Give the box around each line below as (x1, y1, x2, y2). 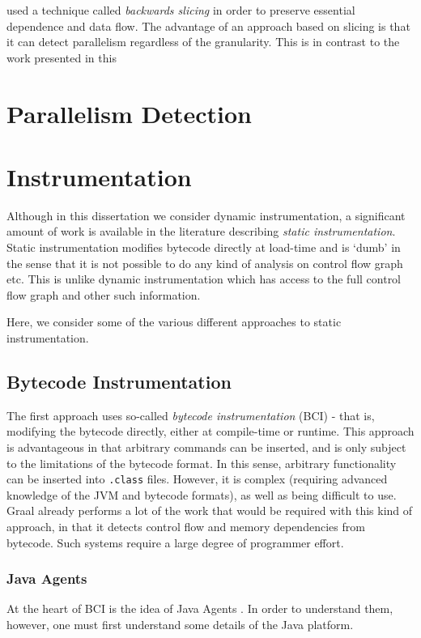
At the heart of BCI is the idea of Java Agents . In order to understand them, (6, 600, 393, 617)
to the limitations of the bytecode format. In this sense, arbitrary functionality (6, 454, 397, 471)
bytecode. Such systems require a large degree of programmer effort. (6, 534, 344, 551)
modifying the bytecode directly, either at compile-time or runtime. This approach (6, 423, 415, 440)
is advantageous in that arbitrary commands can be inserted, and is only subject (6, 439, 406, 456)
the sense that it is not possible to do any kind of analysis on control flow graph (6, 254, 403, 271)
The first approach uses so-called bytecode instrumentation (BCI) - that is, (6, 406, 375, 423)
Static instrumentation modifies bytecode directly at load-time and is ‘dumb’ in (6, 239, 401, 256)
